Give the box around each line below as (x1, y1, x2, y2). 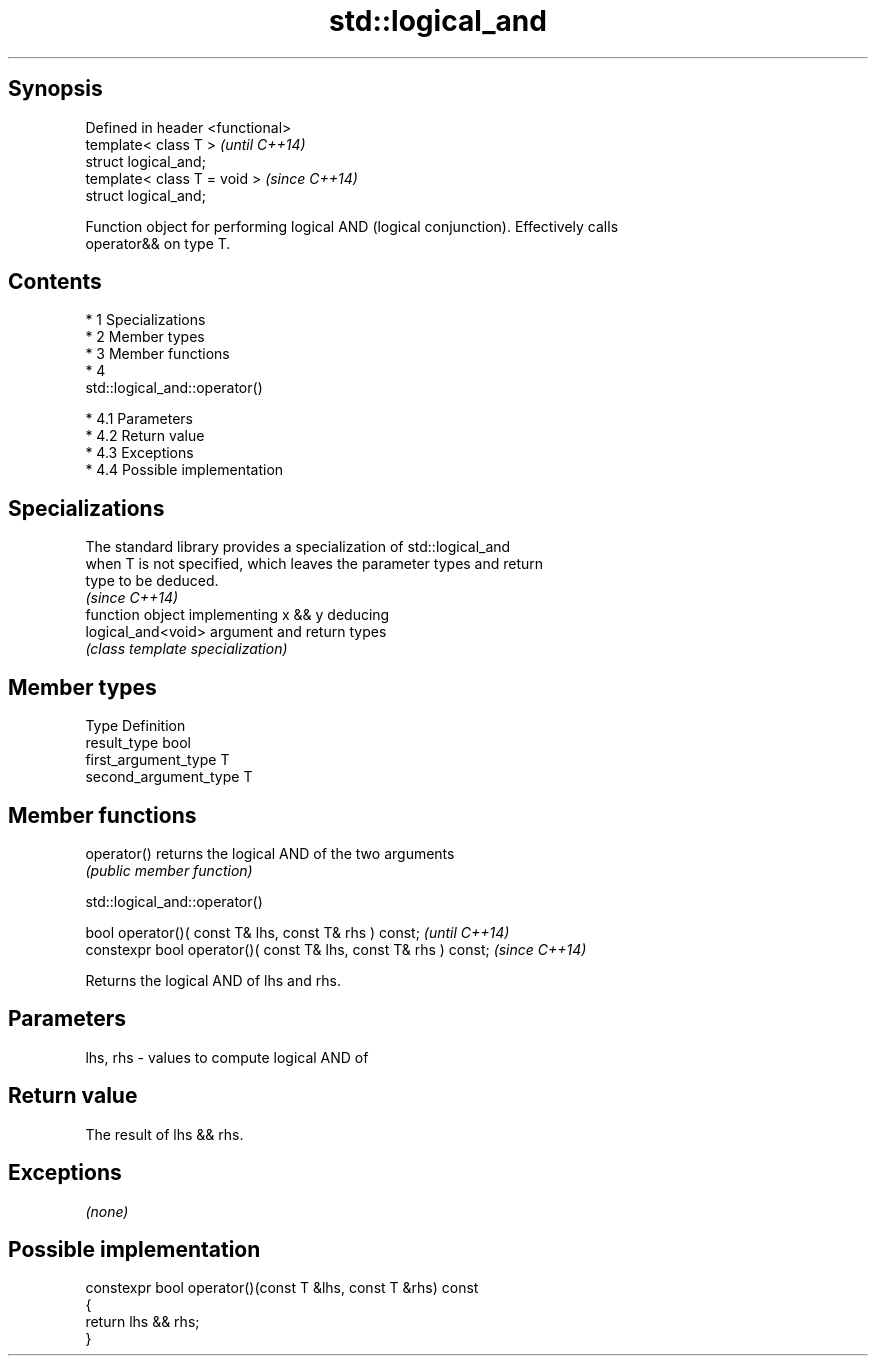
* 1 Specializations (85, 311, 206, 329)
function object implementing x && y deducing (85, 606, 390, 624)
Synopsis (8, 76, 103, 102)
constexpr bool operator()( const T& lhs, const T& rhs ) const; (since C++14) (85, 940, 587, 958)
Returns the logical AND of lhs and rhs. (85, 971, 341, 989)
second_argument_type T (85, 768, 253, 786)
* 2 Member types (85, 328, 205, 346)
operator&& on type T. (85, 234, 231, 252)
